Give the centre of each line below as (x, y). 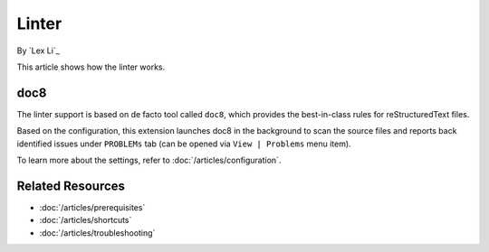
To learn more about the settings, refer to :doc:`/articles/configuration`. (149, 160)
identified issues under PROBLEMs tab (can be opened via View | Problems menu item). (184, 144)
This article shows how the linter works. (91, 67)
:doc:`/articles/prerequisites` (92, 207)
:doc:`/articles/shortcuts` (86, 220)
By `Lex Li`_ (38, 51)
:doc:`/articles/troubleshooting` (97, 233)
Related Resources (71, 186)
